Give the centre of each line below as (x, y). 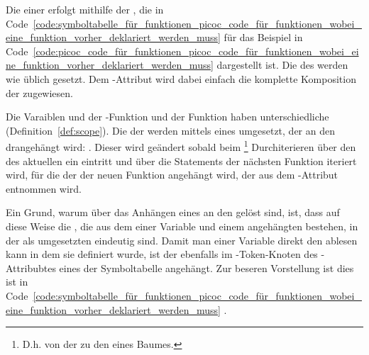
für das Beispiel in (263, 37)
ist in (17, 282)
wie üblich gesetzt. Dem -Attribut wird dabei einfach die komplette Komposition (181, 78)
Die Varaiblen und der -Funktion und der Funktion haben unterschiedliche (167, 117)
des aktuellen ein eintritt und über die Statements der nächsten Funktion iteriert (181, 160)
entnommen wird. (44, 188)
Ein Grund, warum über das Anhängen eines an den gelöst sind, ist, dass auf (173, 212)
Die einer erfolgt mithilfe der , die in (85, 9)
